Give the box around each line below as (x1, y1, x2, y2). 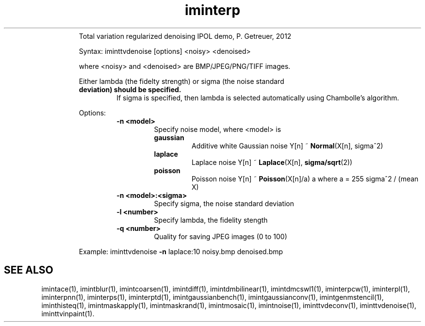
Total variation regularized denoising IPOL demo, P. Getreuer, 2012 (79, 32, 292, 40)
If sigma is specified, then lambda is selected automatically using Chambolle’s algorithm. (116, 93, 399, 102)
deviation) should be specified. (79, 85, 181, 94)
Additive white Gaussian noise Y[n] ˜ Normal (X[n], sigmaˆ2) (192, 141, 383, 150)
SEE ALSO (4, 264, 53, 277)
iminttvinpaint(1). (41, 309, 95, 318)
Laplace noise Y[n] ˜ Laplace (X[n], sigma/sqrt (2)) (192, 158, 353, 166)
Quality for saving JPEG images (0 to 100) (154, 232, 287, 241)
